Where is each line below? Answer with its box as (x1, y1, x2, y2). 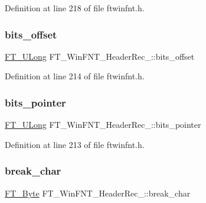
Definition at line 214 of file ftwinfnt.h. (5, 70, 145, 82)
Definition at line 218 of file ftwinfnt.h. (5, 2, 145, 14)
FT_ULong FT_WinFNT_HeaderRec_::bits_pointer (5, 118, 201, 131)
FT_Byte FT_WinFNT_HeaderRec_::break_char (5, 186, 191, 199)
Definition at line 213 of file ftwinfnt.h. (5, 138, 145, 150)
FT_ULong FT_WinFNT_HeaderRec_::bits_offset (5, 50, 195, 62)
